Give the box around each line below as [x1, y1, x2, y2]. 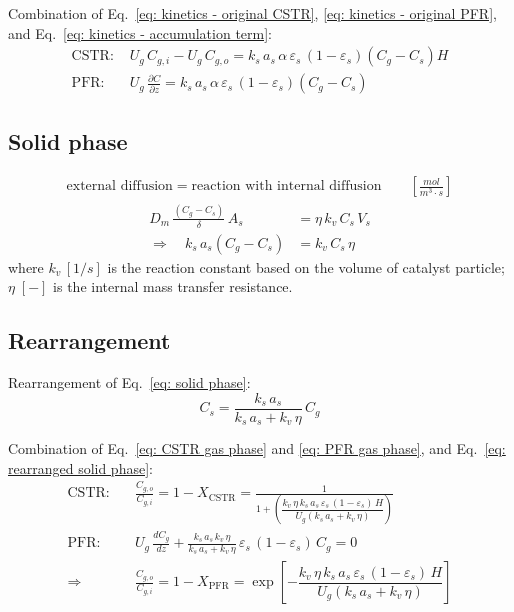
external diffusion [66, 179, 173, 194]
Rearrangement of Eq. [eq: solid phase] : [8, 372, 251, 393]
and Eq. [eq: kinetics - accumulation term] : [8, 22, 273, 43]
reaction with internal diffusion [191, 179, 382, 194]
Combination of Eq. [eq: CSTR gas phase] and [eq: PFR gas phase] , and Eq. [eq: [8, 438, 506, 459]
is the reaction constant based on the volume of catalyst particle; [107, 256, 505, 277]
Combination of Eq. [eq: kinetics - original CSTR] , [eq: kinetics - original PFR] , [8, 3, 497, 23]
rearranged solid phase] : [8, 457, 153, 478]
